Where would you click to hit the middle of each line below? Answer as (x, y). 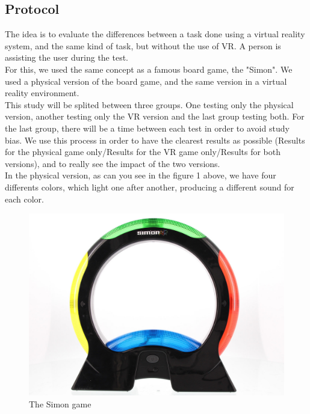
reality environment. (42, 93)
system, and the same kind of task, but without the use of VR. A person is (143, 45)
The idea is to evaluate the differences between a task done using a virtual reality (155, 34)
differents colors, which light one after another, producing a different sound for (150, 187)
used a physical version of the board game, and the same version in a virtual (146, 81)
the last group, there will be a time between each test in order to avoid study (147, 128)
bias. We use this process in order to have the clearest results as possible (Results (155, 140)
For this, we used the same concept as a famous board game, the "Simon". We (149, 69)
